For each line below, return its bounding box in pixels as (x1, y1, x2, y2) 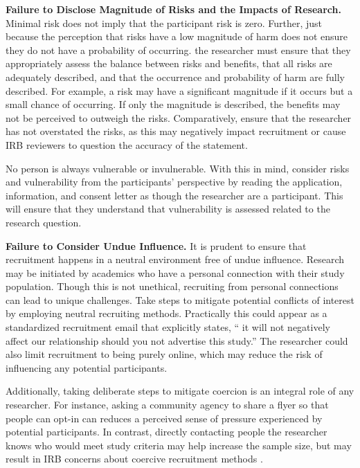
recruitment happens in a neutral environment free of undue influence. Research (6, 252, 345, 267)
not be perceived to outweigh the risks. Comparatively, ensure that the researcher (6, 110, 352, 125)
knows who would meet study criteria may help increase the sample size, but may (6, 438, 352, 452)
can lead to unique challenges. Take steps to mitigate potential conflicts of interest (6, 292, 354, 307)
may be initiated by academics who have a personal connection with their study (6, 265, 345, 280)
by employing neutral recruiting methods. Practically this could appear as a (6, 306, 327, 321)
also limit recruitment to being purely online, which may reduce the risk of (6, 347, 323, 361)
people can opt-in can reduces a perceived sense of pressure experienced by (6, 411, 323, 425)
